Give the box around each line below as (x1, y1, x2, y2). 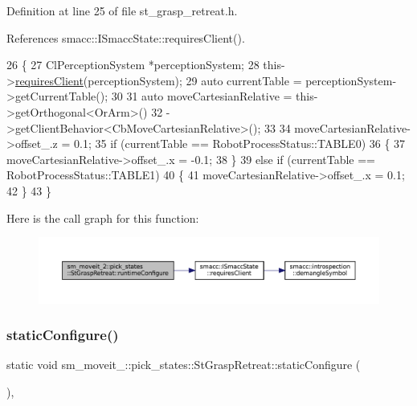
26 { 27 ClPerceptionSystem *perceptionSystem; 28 (6, 56, 260, 73)
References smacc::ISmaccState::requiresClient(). (6, 29, 245, 46)
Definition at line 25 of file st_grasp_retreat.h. (6, 2, 238, 18)
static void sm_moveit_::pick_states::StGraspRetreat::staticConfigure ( (6, 356, 361, 373)
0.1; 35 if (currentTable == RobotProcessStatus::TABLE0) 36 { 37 (74, 135, 406, 152)
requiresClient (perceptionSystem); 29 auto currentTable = (14, 72, 302, 88)
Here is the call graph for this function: (6, 209, 199, 226)
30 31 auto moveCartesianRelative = (111, 88, 292, 105)
